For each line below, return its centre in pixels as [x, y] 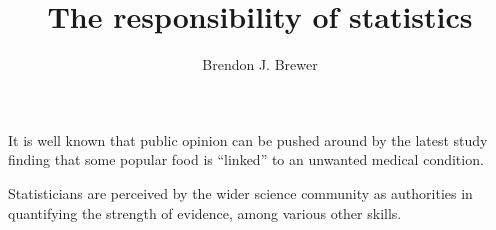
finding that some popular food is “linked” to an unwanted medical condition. [246, 159]
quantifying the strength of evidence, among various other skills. [205, 212]
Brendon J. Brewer [260, 64]
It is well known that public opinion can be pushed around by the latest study [248, 139]
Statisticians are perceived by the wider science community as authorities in [240, 192]
